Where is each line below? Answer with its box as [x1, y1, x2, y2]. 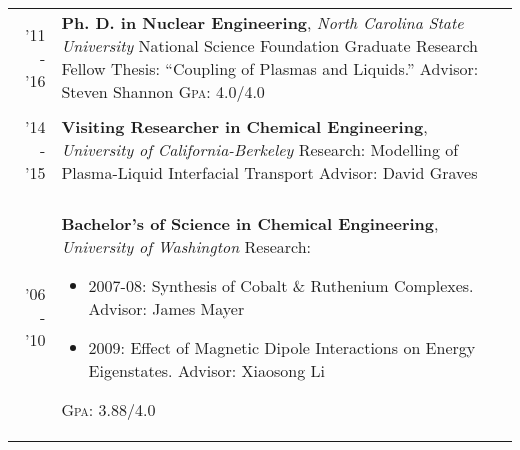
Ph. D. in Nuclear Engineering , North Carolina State [61, 11, 464, 34]
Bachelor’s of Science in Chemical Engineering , [61, 212, 439, 235]
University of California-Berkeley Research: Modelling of [61, 138, 459, 161]
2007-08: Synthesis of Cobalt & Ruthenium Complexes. [88, 274, 474, 297]
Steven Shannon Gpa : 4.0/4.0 [61, 80, 265, 103]
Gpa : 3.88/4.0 [61, 398, 156, 421]
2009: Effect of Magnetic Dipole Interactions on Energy [88, 336, 476, 359]
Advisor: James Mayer [88, 297, 245, 320]
